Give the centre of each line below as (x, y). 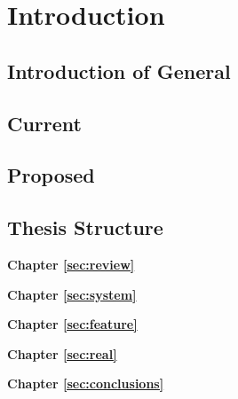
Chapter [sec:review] (71, 264)
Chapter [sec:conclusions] (86, 383)
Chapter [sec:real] (62, 353)
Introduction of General (119, 70)
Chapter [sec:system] (72, 294)
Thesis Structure (85, 227)
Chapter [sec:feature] (72, 324)
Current (44, 123)
